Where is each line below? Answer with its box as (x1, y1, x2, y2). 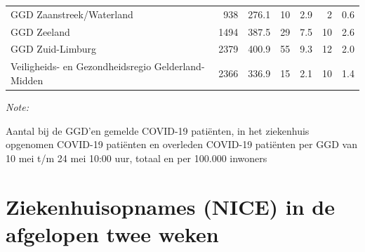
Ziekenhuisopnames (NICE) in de (6, 192, 336, 220)
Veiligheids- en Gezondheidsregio (11, 59, 152, 74)
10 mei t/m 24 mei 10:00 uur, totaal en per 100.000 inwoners (6, 150, 267, 165)
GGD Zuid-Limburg (11, 41, 96, 56)
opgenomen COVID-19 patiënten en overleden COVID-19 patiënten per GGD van (6, 137, 357, 152)
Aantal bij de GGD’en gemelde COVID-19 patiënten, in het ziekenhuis (6, 123, 310, 138)
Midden (11, 72, 44, 87)
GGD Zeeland (11, 24, 70, 39)
